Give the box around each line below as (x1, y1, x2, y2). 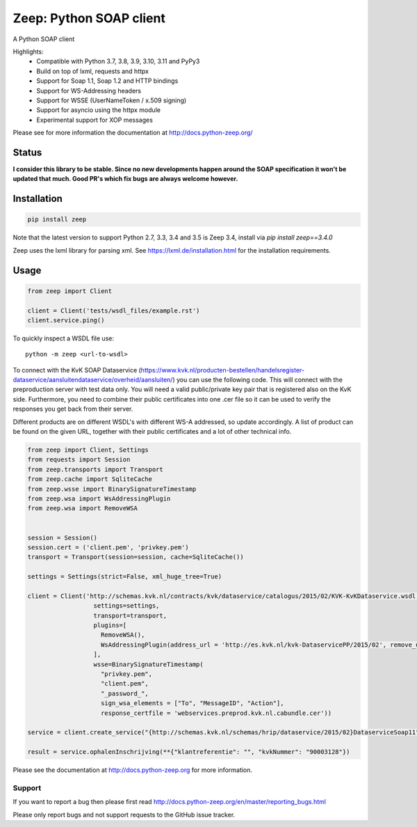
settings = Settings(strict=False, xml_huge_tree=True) (27, 573, 222, 581)
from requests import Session (27, 456, 131, 464)
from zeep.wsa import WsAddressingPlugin (27, 494, 171, 503)
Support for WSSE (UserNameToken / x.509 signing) (36, 96, 187, 104)
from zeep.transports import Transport (27, 465, 163, 473)
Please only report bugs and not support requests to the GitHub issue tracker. (13, 810, 236, 819)
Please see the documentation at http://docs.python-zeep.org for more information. (13, 766, 253, 774)
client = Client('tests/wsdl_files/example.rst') (27, 306, 200, 315)
